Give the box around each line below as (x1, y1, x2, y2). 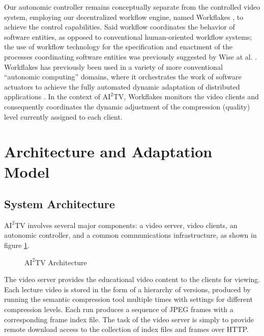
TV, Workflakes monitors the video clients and (113, 91, 259, 102)
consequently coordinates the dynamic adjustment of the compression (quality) (4, 101, 250, 111)
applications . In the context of (4, 91, 101, 102)
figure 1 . (4, 240, 30, 250)
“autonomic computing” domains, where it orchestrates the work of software (4, 71, 242, 82)
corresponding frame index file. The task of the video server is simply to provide (4, 314, 254, 324)
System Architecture (4, 196, 115, 212)
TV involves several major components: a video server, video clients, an (15, 219, 238, 230)
